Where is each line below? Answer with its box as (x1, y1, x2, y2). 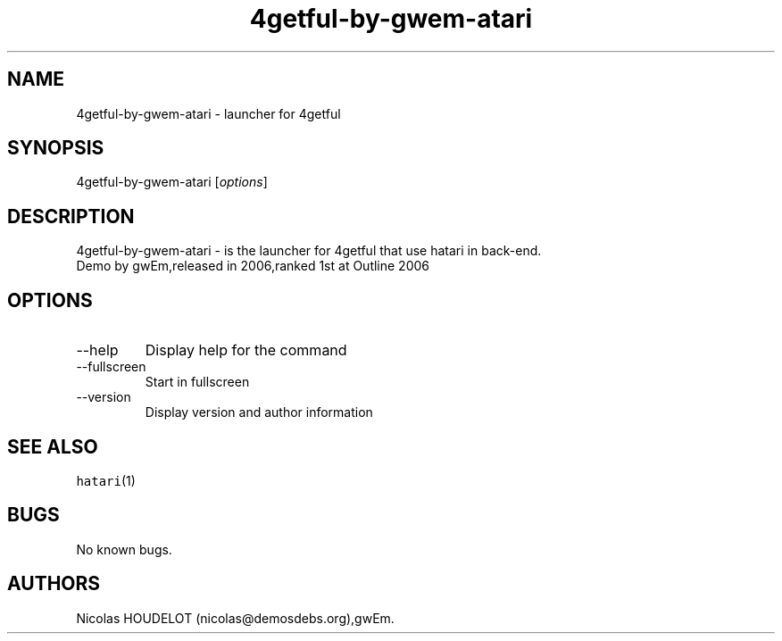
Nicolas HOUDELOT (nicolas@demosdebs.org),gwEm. (76, 610, 395, 626)
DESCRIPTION (7, 204, 135, 228)
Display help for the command (145, 341, 347, 360)
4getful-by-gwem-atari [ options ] (76, 174, 268, 190)
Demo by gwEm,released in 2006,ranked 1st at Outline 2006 (76, 258, 429, 274)
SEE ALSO (7, 435, 98, 458)
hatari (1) (76, 472, 136, 488)
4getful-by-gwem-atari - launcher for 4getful (76, 105, 341, 121)
